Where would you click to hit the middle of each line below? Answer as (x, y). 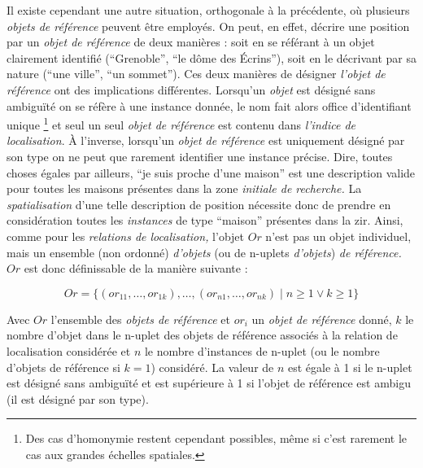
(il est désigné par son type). (78, 398)
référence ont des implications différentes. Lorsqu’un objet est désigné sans (191, 89)
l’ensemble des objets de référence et (140, 319)
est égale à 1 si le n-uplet (350, 367)
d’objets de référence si (63, 367)
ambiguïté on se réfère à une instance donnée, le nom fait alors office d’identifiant (209, 105)
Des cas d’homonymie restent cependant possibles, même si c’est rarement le (216, 438)
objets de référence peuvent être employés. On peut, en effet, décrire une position (208, 26)
